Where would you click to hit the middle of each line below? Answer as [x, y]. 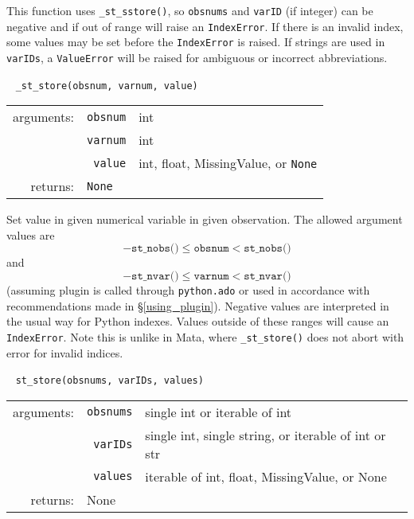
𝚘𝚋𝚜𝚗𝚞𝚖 [211, 249]
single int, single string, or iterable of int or [266, 435]
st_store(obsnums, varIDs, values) [109, 381]
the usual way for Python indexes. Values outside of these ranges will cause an [198, 321]
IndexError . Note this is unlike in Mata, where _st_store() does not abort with [205, 336]
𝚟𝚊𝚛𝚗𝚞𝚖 [211, 277]
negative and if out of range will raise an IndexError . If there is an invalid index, [205, 26]
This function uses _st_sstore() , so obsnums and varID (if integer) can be [190, 10]
